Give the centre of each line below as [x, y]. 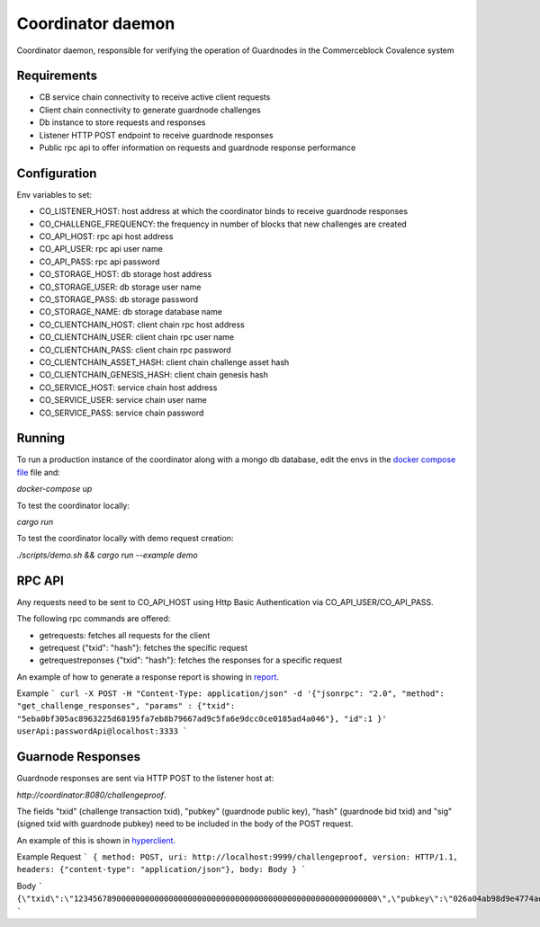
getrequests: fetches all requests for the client [125, 635]
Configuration [57, 173]
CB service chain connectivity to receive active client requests [155, 97]
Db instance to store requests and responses [122, 122]
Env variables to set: [54, 194]
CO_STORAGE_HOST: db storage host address [126, 274]
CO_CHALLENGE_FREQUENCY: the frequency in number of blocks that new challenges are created [223, 224]
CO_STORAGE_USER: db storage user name [120, 287]
